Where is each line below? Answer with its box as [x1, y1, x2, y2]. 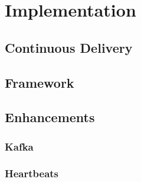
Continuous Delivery [5, 38, 133, 56]
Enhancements [5, 108, 95, 126]
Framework [5, 73, 74, 91]
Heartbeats [5, 166, 59, 181]
